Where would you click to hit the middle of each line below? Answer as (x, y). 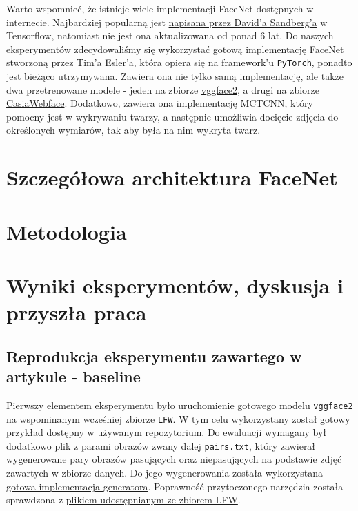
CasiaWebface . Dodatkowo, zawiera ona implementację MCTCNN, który (160, 103)
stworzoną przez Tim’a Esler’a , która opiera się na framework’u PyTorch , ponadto (179, 62)
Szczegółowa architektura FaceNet (172, 177)
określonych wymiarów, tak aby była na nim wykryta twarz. (133, 130)
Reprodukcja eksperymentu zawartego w (154, 356)
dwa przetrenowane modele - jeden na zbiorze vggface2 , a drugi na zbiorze (163, 89)
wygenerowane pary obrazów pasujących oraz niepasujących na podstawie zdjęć (174, 459)
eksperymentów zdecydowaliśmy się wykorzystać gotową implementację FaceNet (175, 49)
